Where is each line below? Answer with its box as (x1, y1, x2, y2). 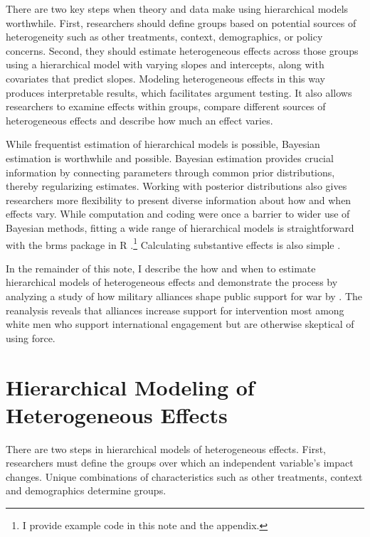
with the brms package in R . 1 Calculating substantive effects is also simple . (6, 235, 341, 252)
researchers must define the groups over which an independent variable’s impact (6, 455, 354, 470)
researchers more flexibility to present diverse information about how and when (6, 192, 351, 207)
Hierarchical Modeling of (6, 372, 255, 401)
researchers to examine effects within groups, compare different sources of (6, 99, 326, 114)
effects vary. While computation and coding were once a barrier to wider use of (6, 206, 350, 221)
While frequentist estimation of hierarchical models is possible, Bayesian (6, 137, 320, 151)
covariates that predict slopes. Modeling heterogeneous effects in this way (6, 70, 325, 85)
